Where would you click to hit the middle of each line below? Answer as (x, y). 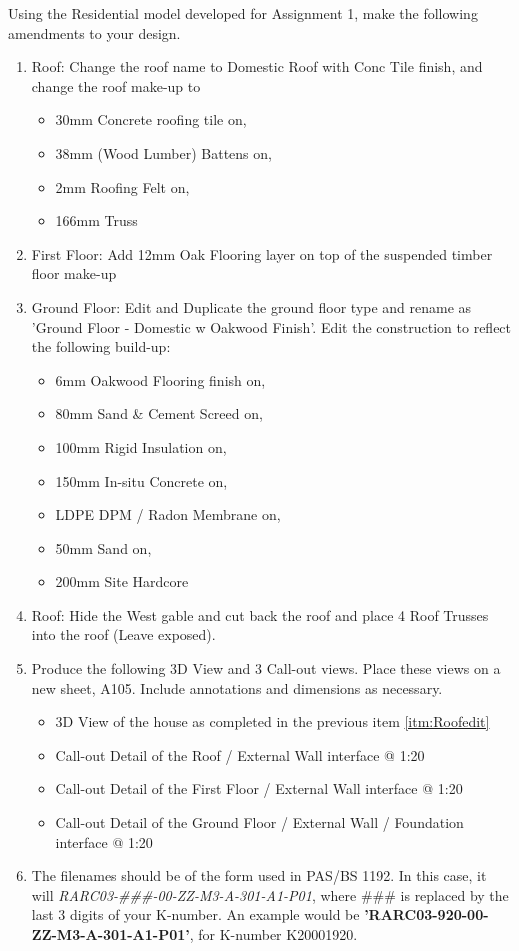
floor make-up (74, 273)
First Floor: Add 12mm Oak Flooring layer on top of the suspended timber (262, 253)
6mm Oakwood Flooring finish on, (160, 379)
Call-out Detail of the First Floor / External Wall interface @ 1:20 (259, 788)
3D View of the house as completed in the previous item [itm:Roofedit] (272, 721)
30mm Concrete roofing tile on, (151, 119)
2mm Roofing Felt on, (122, 186)
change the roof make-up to (116, 85)
